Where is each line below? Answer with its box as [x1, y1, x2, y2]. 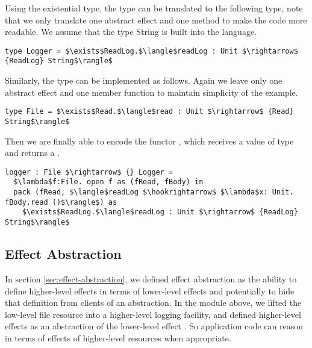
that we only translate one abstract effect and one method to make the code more [5, 13, 307, 26]
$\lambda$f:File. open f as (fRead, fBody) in [13, 178, 204, 187]
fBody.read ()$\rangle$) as [5, 197, 117, 207]
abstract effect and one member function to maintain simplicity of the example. [5, 85, 298, 98]
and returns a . [5, 146, 60, 159]
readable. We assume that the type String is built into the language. [5, 25, 257, 38]
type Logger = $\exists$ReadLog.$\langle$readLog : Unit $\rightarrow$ [5, 46, 298, 55]
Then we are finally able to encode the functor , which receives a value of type [5, 134, 294, 147]
